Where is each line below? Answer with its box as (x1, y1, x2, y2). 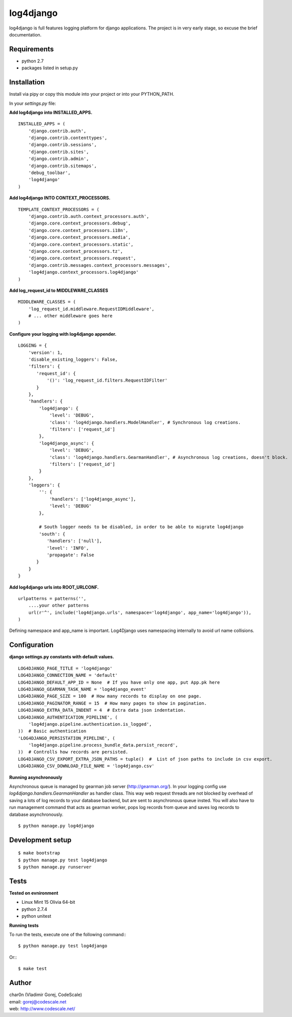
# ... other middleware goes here (28, 313, 113, 319)
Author (9, 979, 32, 987)
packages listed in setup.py (21, 65, 78, 71)
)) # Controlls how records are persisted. (18, 749, 129, 755)
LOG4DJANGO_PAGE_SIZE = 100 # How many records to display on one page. (18, 693, 202, 699)
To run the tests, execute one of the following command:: (9, 932, 126, 938)
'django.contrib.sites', (28, 149, 89, 155)
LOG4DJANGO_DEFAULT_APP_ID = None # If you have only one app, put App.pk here (18, 679, 220, 685)
